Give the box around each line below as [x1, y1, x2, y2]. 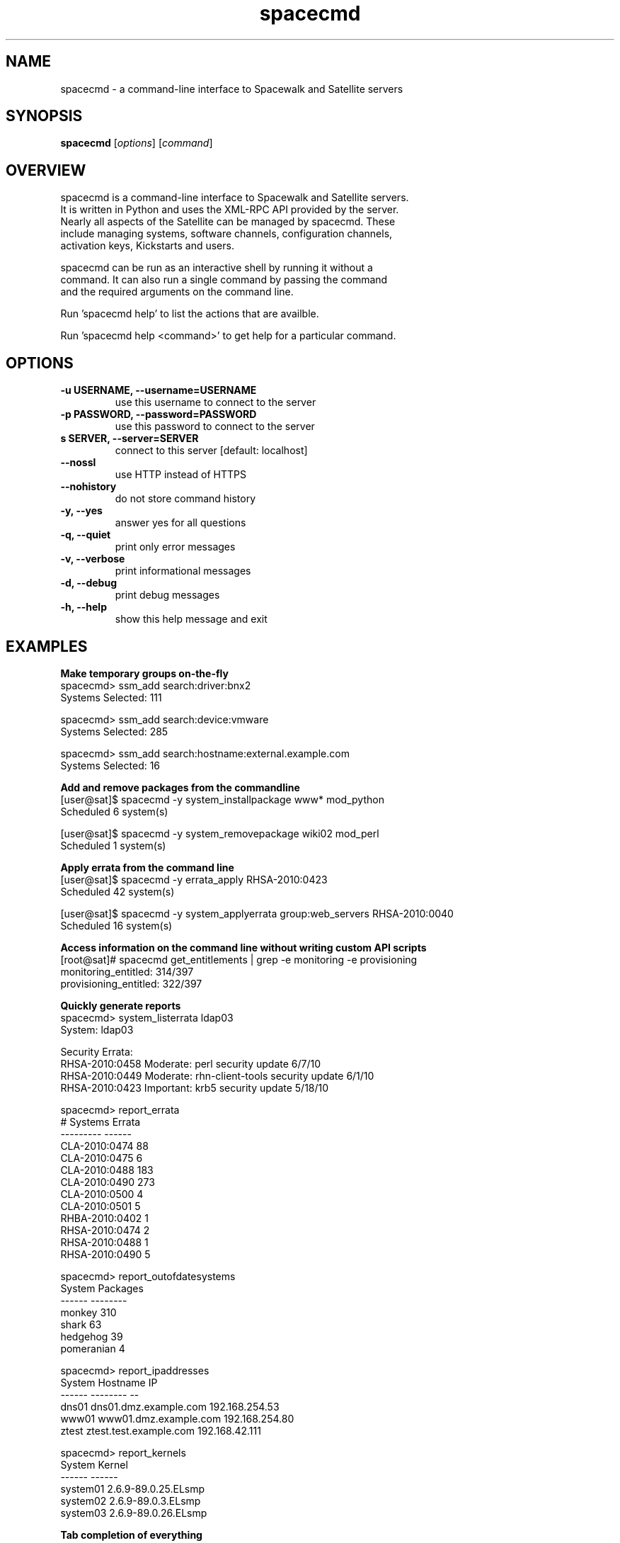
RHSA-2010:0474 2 [60, 1223, 150, 1236]
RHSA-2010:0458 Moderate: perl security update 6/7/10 [60, 1057, 321, 1070]
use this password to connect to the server [115, 420, 315, 433]
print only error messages [115, 541, 236, 553]
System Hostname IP [60, 1376, 158, 1389]
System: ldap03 [60, 1023, 134, 1036]
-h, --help [60, 601, 107, 614]
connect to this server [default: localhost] [115, 444, 308, 457]
